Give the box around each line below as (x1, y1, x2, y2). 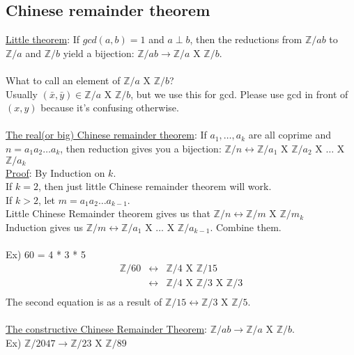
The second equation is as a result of (6, 294, 162, 308)
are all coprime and (248, 127, 332, 142)
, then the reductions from (190, 32, 302, 47)
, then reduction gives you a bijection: (60, 141, 222, 155)
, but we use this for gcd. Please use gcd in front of (130, 86, 348, 101)
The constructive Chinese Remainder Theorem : (6, 321, 208, 336)
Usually (6, 86, 38, 101)
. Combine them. (210, 219, 282, 234)
